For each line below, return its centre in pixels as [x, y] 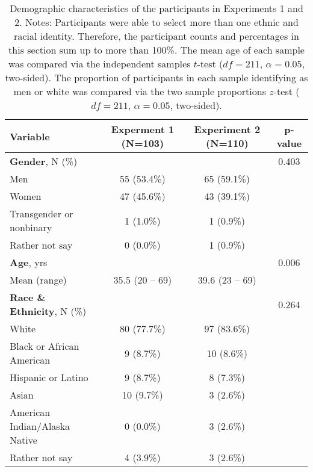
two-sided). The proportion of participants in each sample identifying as [156, 77]
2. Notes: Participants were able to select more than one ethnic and [156, 22]
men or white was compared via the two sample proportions [140, 91]
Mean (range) [38, 280]
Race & [28, 297]
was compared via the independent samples [99, 64]
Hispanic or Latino [49, 377]
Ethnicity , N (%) [48, 311]
